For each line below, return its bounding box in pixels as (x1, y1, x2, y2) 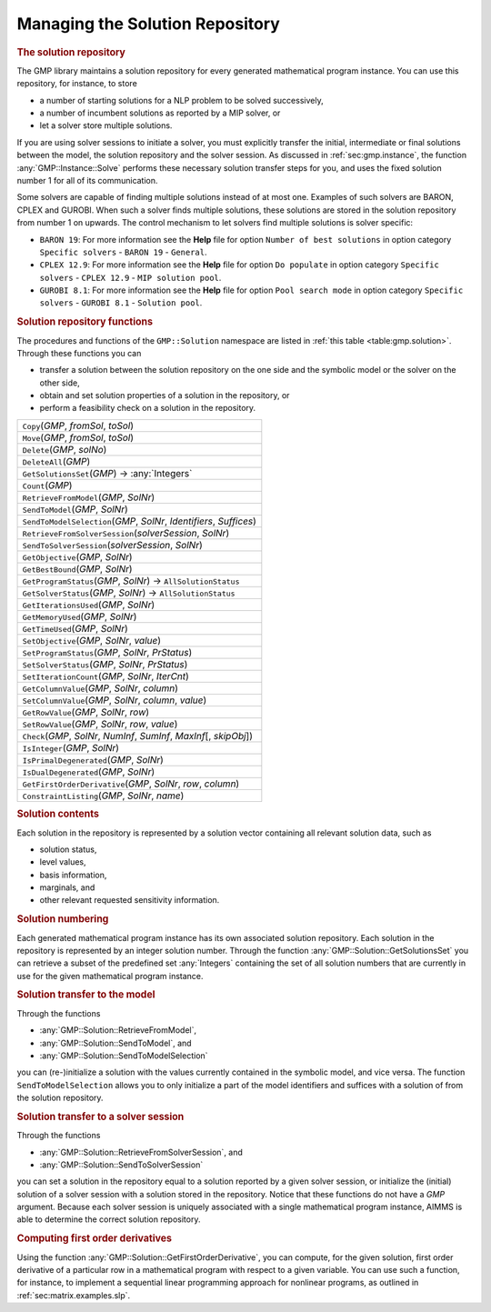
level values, (39, 856, 86, 867)
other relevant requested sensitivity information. (39, 895, 220, 906)
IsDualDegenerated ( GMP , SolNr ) (22, 765, 155, 777)
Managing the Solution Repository (16, 14, 281, 34)
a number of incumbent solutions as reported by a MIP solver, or (39, 107, 281, 118)
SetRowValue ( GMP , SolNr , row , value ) (22, 717, 178, 730)
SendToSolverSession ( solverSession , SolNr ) (22, 538, 204, 551)
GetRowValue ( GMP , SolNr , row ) (22, 706, 150, 718)
